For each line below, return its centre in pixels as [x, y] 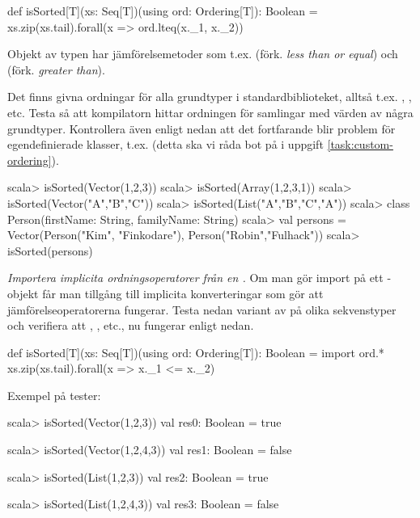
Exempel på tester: [54, 395]
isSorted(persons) [50, 250]
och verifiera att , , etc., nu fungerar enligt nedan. [131, 325]
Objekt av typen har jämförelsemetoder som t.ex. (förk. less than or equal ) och [203, 54]
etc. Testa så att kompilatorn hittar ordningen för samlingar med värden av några [210, 112]
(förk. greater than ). [56, 69]
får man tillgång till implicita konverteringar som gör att [183, 293]
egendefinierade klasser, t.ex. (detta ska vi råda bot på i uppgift [165, 144]
